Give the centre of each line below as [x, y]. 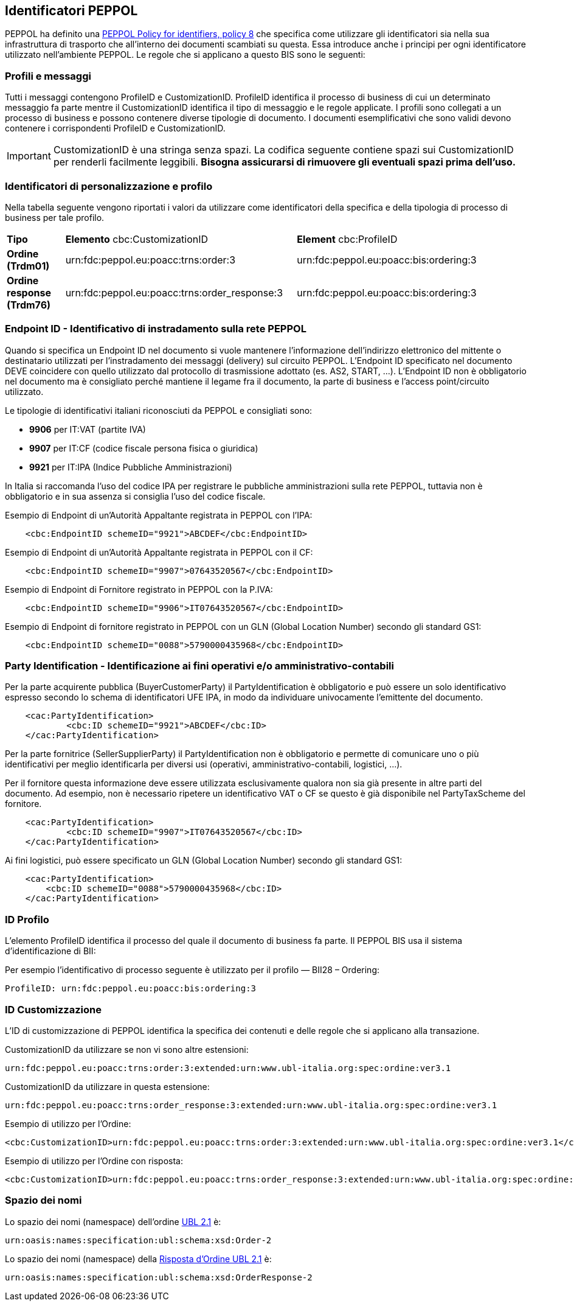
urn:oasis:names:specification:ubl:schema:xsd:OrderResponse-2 [159, 1277]
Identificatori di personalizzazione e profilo [109, 186]
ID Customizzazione [53, 1009]
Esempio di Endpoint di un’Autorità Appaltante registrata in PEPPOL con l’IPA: [159, 515]
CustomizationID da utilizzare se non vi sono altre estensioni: [127, 1049]
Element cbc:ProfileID [347, 239]
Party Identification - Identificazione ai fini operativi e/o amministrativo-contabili [199, 666]
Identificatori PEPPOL [71, 11]
